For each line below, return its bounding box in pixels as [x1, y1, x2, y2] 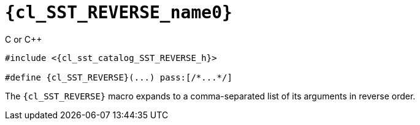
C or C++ [5, 34, 42, 45]
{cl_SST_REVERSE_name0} [5, 2, 232, 23]
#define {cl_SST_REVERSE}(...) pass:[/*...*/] [5, 72, 232, 82]
